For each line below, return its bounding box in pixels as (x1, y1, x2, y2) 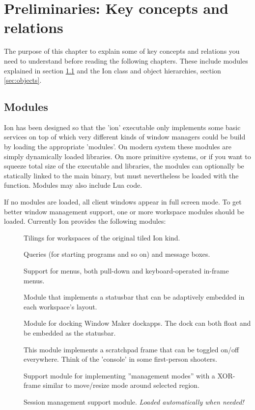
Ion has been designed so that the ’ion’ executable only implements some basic (4, 122, 241, 132)
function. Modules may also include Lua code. (4, 180, 142, 190)
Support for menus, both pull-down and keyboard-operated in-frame (24, 266, 229, 276)
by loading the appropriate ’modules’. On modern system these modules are (4, 141, 231, 152)
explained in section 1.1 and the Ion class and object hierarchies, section (4, 65, 221, 75)
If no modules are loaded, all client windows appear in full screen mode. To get (4, 197, 242, 207)
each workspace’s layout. (24, 301, 97, 311)
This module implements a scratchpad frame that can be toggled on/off (24, 344, 239, 354)
